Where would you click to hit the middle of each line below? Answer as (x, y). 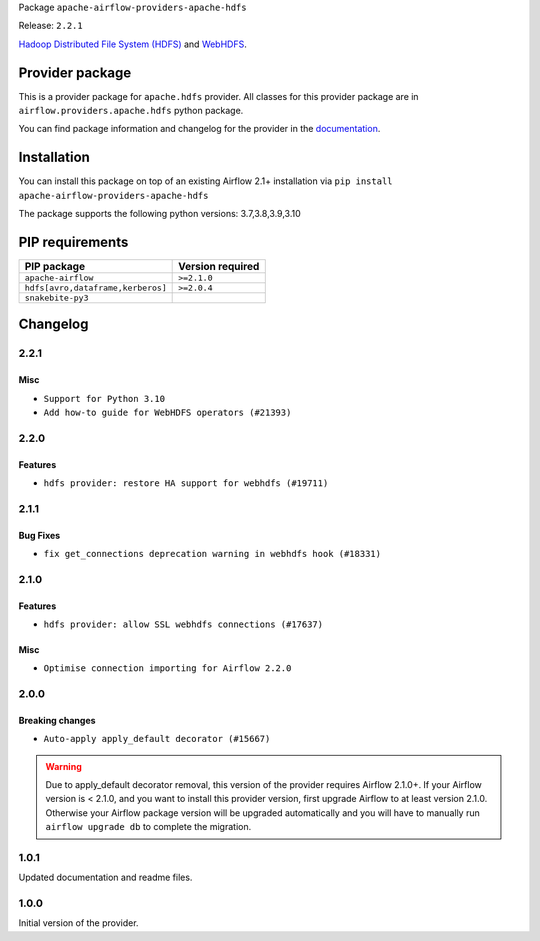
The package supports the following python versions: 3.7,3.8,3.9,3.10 (160, 214)
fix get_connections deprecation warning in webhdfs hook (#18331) (212, 553)
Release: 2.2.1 (51, 26)
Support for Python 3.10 (104, 398)
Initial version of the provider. (78, 923)
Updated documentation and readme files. (105, 877)
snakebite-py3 (56, 298)
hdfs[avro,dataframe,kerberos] (95, 288)
